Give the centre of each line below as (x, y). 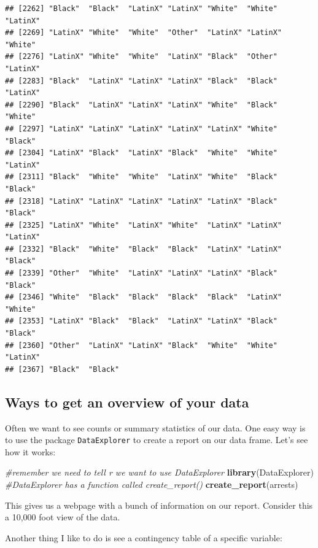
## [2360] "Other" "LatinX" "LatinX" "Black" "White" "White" (141, 345)
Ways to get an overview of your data (127, 402)
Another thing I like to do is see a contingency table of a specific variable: (144, 537)
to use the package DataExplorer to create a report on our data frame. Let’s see (157, 440)
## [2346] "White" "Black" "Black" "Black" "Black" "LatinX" (144, 297)
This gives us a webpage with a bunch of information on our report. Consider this (159, 505)
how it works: (30, 451)
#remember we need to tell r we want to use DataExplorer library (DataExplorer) (159, 472)
